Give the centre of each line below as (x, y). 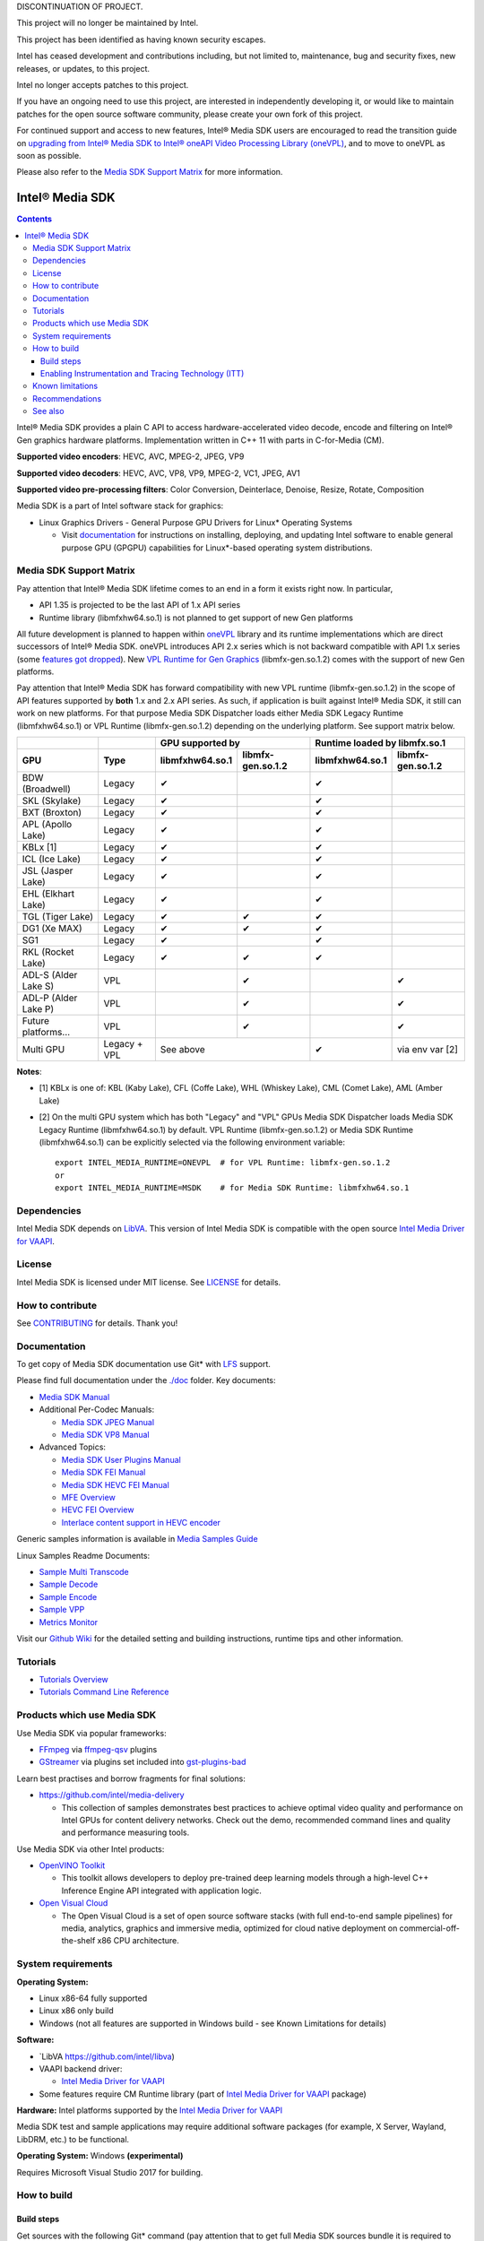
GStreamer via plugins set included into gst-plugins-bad (143, 1762)
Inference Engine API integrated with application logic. (161, 1891)
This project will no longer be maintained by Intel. (108, 23)
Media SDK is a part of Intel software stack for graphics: (120, 506)
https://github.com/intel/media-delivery (112, 1795)
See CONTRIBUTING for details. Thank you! (97, 1323)
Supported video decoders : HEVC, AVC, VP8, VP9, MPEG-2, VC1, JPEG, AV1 (158, 473)
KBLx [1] (39, 847)
